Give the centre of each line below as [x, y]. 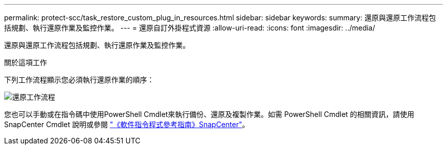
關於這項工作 [26, 62]
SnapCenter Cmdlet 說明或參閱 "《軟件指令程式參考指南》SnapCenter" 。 [127, 124]
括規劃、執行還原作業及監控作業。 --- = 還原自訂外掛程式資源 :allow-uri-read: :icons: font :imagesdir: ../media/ [190, 28]
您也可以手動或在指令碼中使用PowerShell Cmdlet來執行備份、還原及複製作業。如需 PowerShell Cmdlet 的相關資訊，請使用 [209, 114]
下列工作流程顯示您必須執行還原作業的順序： [79, 80]
